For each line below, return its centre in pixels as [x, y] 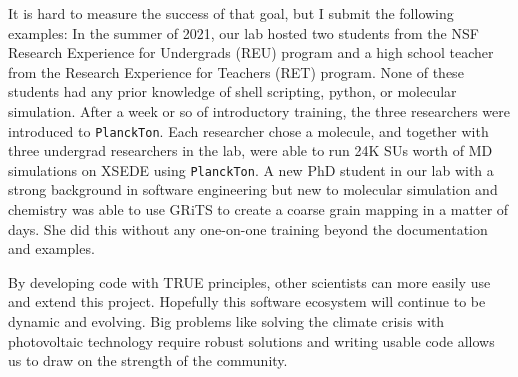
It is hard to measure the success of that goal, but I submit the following [231, 13]
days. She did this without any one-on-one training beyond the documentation [248, 228]
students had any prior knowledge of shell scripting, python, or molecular [232, 91]
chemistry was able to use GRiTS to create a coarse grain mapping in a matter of [258, 209]
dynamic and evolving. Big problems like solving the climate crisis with [226, 321]
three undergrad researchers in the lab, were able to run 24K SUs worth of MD [250, 150]
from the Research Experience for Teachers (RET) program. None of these [236, 71]
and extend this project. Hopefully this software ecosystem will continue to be [247, 301]
